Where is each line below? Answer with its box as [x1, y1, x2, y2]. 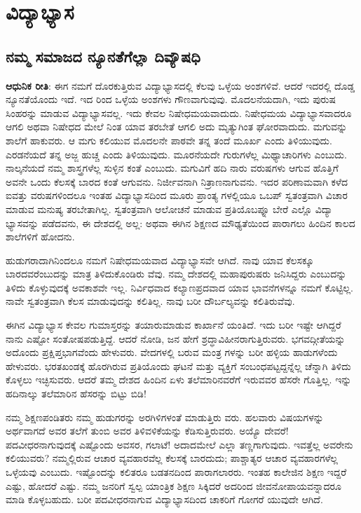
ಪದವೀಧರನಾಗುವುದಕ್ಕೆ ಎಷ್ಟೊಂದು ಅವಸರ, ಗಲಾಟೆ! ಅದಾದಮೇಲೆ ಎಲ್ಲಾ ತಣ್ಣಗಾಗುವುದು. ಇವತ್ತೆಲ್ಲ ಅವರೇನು [6, 437, 353, 451]
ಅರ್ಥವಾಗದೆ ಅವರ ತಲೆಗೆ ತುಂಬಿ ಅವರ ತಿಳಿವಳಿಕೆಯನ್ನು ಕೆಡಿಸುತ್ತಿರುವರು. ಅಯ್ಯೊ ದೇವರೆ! [6, 423, 289, 438]
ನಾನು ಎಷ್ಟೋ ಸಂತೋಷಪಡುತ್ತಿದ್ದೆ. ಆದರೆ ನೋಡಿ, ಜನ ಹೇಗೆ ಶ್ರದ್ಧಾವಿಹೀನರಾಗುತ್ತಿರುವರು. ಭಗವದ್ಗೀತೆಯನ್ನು [6, 331, 346, 346]
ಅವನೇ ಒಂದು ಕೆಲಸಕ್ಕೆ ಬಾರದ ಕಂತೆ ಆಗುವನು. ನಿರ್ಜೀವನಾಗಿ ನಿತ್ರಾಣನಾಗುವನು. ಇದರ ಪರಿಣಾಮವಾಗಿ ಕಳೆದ [6, 174, 348, 189]
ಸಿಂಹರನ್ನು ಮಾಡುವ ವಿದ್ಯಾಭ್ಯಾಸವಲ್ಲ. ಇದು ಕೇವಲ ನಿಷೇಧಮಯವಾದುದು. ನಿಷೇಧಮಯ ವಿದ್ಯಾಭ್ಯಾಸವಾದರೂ [6, 105, 352, 120]
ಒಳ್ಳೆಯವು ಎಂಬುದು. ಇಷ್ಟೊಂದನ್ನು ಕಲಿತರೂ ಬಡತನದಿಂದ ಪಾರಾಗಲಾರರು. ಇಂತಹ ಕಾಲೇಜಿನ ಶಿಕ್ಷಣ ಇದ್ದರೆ [6, 465, 347, 479]
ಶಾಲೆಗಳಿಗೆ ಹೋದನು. [6, 229, 75, 244]
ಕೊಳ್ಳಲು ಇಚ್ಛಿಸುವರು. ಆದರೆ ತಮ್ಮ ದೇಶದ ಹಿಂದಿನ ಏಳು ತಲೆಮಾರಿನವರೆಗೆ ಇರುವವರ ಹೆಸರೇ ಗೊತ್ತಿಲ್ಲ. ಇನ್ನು [6, 372, 352, 387]
